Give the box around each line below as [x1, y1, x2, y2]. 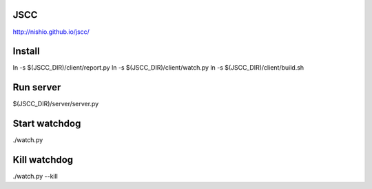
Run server [12, 81, 61, 93]
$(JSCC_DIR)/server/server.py [12, 100, 99, 108]
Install [12, 46, 41, 57]
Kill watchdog [12, 154, 74, 166]
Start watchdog [12, 118, 81, 130]
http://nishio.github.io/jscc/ [12, 28, 90, 36]
